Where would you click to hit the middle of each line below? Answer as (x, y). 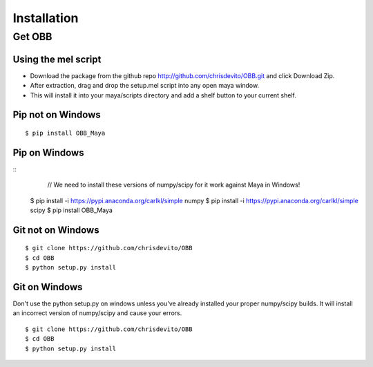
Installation (46, 18)
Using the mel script (57, 59)
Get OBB (32, 37)
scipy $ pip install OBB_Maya (71, 210)
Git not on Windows (56, 230)
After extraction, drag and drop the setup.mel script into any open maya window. (144, 86)
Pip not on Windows (57, 115)
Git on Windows (48, 287)
